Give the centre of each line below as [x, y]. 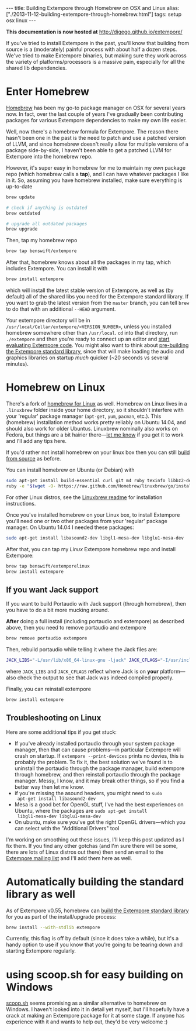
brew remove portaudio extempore [47, 638]
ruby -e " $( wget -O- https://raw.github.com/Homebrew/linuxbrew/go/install [100, 486]
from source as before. [34, 458]
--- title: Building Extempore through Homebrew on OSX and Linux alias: [93, 8]
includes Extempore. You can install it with [57, 269]
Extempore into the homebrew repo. [49, 156]
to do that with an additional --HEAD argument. [61, 309]
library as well [41, 894]
